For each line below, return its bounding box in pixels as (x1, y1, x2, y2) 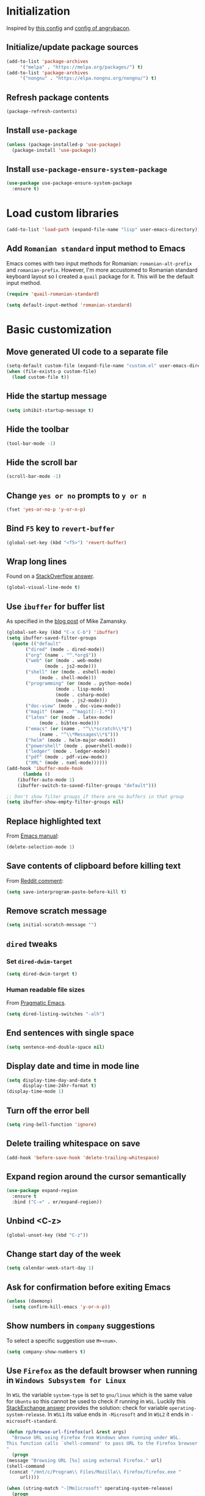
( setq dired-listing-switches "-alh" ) (6, 1011, 105, 1017)
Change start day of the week (6, 1249, 121, 1259)
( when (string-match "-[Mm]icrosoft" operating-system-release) (6, 1486, 173, 1492)
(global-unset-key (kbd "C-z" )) (6, 1232, 88, 1238)
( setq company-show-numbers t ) (6, 1348, 86, 1355)
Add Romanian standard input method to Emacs (6, 243, 186, 254)
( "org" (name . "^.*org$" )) (25, 652, 97, 658)
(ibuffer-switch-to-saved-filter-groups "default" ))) (17, 782, 157, 788)
